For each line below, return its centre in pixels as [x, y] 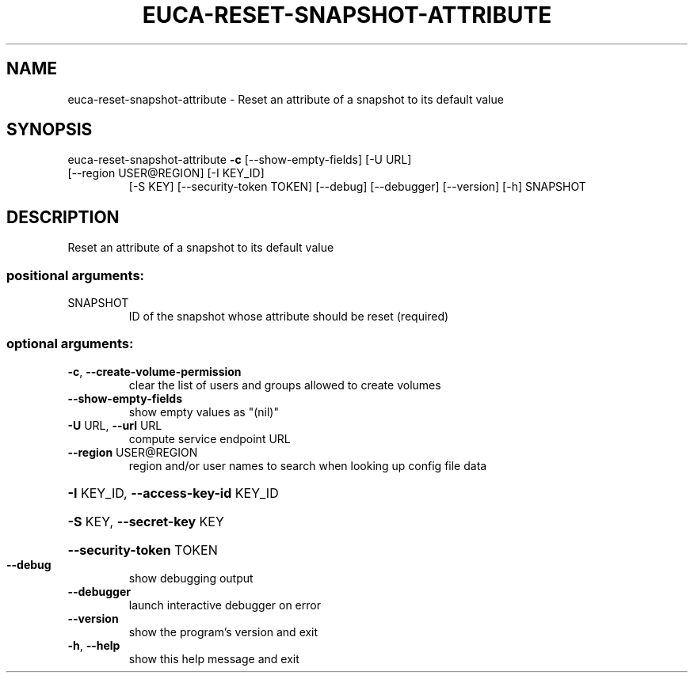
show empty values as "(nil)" [204, 412]
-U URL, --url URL [115, 425]
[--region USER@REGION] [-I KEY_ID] [166, 173]
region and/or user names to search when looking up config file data [308, 465]
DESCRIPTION [63, 217]
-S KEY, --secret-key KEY [146, 521]
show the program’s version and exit [223, 632]
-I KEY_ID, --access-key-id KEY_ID [173, 493]
